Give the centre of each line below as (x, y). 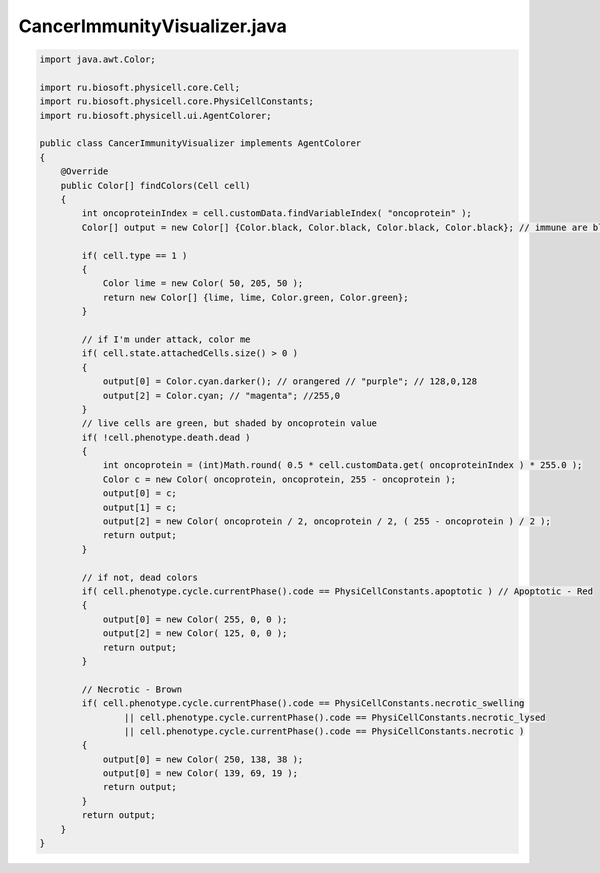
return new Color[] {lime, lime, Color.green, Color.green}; (255, 297)
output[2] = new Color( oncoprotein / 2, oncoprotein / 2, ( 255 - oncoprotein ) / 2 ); (327, 521)
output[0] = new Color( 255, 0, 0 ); (195, 619)
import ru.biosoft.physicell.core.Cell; (139, 87)
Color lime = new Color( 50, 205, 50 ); (203, 283)
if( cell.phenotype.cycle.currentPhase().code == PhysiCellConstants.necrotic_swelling (303, 703)
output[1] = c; (139, 507)
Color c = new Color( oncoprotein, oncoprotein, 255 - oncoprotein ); (279, 479)
